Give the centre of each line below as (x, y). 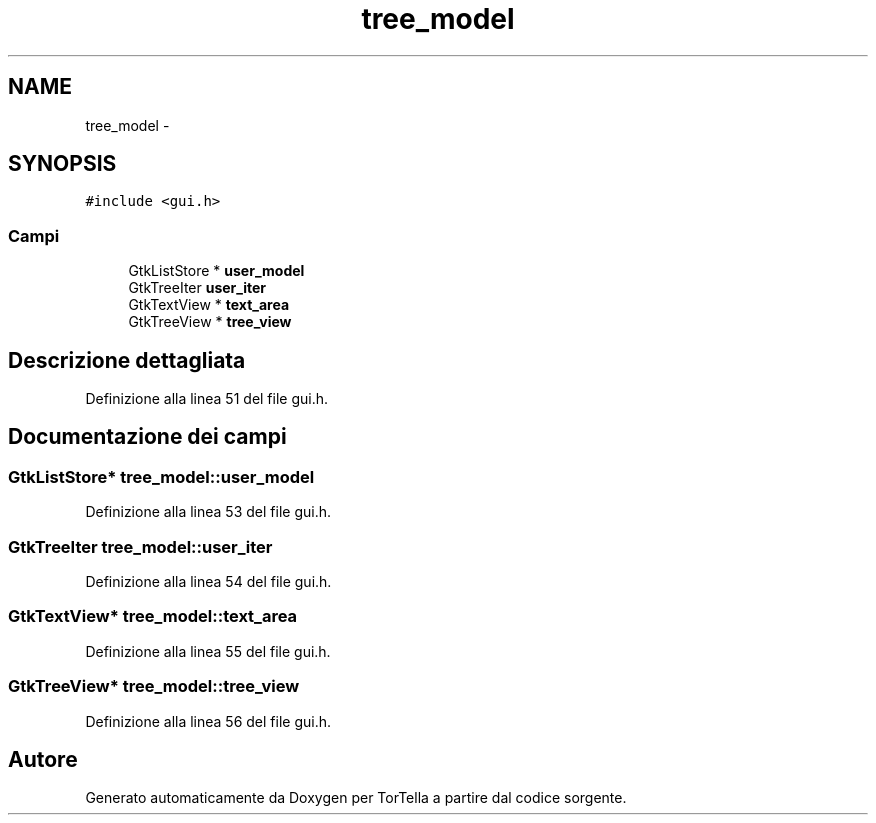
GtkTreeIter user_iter (197, 288)
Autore (43, 759)
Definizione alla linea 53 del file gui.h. (208, 512)
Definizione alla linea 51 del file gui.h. (207, 399)
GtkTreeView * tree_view (210, 322)
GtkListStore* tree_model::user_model (161, 476)
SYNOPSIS (62, 164)
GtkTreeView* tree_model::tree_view (154, 686)
